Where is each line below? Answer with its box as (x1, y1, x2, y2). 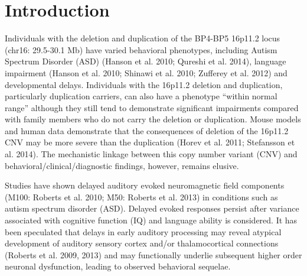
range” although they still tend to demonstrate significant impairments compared (5, 101, 299, 113)
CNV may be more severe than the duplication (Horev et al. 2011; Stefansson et (5, 136, 295, 148)
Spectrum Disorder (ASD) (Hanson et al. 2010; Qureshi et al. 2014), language (5, 55, 286, 67)
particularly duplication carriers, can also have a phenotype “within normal (5, 90, 277, 102)
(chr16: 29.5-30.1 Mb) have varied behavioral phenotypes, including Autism (5, 43, 277, 56)
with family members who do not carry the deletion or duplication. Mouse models (5, 113, 301, 125)
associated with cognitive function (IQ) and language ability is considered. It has (5, 214, 298, 226)
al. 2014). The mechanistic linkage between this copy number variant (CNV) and (5, 148, 298, 160)
